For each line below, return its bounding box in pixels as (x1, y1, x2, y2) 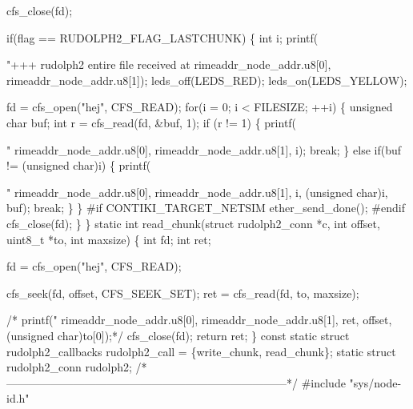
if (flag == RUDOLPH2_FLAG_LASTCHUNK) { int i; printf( (6, 29, 319, 46)
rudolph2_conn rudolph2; (6, 359, 132, 375)
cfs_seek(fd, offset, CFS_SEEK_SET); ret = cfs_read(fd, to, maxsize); (6, 284, 359, 301)
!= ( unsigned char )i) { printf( (6, 157, 151, 174)
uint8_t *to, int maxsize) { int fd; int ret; (6, 231, 211, 247)
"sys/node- (349, 374, 402, 391)
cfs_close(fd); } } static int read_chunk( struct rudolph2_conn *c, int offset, (6, 215, 380, 231)
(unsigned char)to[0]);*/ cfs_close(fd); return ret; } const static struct (6, 327, 350, 343)
